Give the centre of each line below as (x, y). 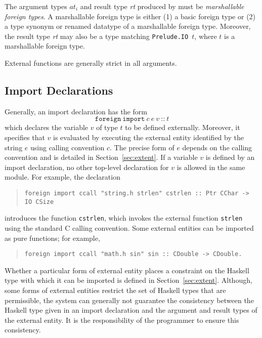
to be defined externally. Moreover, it (183, 127)
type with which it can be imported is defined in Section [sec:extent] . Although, (128, 280)
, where (206, 36)
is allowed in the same (211, 167)
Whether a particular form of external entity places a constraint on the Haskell (127, 270)
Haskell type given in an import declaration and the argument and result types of (131, 310)
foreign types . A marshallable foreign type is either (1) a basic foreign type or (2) (130, 16)
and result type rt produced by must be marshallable (162, 6)
